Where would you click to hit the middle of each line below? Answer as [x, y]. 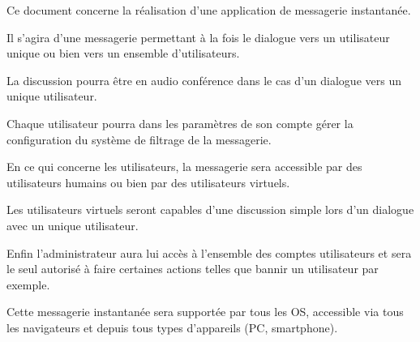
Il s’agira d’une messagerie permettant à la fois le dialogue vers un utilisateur [198, 37]
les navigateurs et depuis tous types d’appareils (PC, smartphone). [172, 327]
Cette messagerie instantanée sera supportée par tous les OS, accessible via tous [205, 312]
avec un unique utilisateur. [73, 225]
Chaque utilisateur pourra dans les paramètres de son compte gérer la [180, 123]
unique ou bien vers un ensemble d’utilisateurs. [123, 53]
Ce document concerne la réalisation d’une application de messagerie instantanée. [209, 10]
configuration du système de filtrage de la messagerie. [139, 139]
